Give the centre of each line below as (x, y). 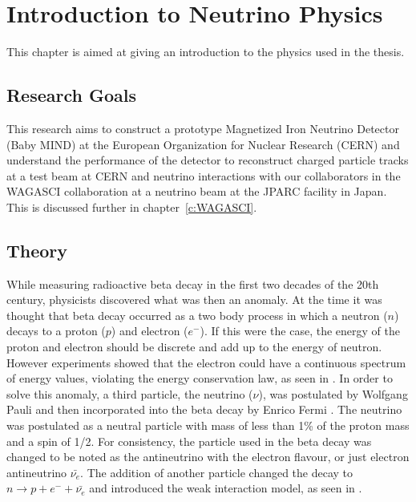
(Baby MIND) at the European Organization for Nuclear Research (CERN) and (203, 144)
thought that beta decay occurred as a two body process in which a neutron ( (197, 315)
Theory (37, 250)
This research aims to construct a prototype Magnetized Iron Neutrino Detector (203, 128)
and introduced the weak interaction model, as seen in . (226, 488)
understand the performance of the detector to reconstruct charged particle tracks (208, 160)
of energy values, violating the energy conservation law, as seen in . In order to (200, 378)
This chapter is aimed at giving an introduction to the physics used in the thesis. (206, 52)
